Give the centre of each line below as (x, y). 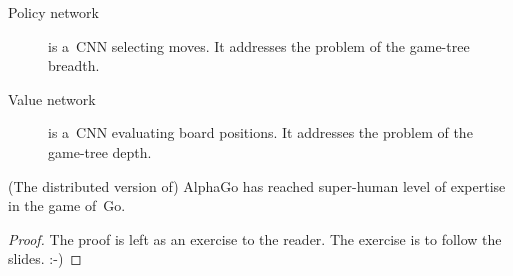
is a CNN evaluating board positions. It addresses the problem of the (260, 132)
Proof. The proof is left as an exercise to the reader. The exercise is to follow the (255, 238)
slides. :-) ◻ (45, 258)
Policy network (53, 12)
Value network (52, 98)
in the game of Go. (67, 205)
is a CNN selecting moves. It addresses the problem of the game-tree (259, 45)
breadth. (74, 65)
